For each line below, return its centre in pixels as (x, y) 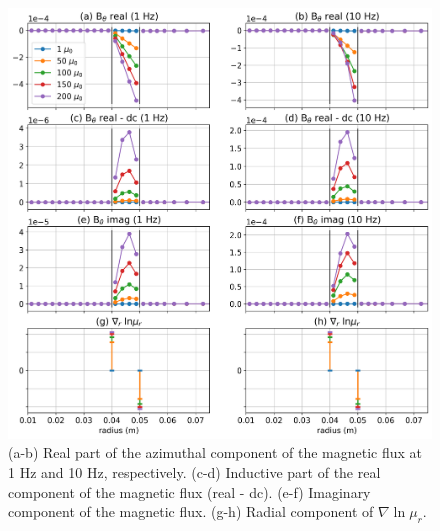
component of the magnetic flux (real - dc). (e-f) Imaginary (189, 491)
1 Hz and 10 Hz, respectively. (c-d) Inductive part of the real (194, 471)
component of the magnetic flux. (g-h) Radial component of (191, 511)
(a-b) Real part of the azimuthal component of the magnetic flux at (215, 452)
